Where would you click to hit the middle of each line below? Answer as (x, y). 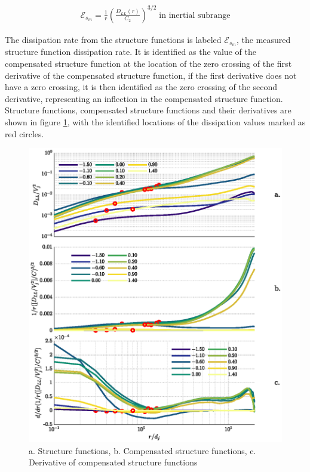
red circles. (24, 133)
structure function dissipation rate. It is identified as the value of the (131, 52)
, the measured (263, 39)
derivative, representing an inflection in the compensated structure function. (144, 98)
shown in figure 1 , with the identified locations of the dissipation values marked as (155, 121)
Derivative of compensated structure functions (113, 462)
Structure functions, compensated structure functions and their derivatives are (148, 110)
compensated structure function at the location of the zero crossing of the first (148, 63)
